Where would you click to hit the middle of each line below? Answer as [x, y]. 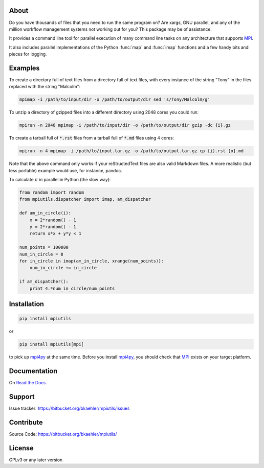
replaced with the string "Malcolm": [45, 87]
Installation [26, 304]
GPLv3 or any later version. [36, 460]
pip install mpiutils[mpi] [52, 344]
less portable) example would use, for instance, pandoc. [66, 170]
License [21, 448]
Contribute [26, 422]
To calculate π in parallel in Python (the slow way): [60, 180]
